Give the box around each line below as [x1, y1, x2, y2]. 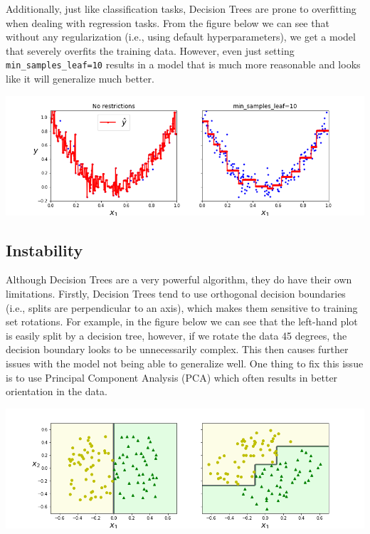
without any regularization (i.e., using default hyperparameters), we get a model [6, 29, 356, 44]
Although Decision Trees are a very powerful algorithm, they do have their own [6, 272, 352, 287]
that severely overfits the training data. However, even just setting [6, 43, 295, 58]
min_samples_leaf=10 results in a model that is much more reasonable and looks [6, 57, 361, 72]
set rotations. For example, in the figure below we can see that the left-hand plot [6, 314, 358, 329]
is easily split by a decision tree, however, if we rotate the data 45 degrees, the [6, 328, 347, 342]
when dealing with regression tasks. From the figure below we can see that [6, 15, 329, 30]
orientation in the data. [6, 384, 107, 399]
